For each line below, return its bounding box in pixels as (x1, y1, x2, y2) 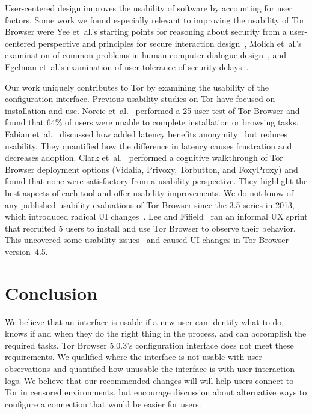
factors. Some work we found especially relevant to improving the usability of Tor (5, 13, 305, 26)
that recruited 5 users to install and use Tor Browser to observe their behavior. (5, 221, 296, 234)
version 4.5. (5, 245, 48, 257)
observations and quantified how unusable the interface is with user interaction (5, 362, 295, 374)
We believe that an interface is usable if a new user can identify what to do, (5, 315, 284, 328)
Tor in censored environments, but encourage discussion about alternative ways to (5, 386, 307, 398)
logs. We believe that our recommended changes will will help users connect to (5, 374, 294, 386)
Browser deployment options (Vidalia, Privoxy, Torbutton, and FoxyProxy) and (5, 163, 298, 175)
